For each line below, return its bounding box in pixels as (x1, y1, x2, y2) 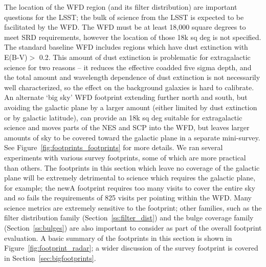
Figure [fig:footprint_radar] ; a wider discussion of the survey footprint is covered (4, 242, 258, 253)
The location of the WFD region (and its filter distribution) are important (4, 2, 237, 12)
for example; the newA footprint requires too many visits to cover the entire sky (4, 182, 255, 193)
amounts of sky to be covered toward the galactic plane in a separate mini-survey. (4, 132, 260, 142)
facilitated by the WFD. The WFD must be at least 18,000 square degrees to (4, 22, 246, 32)
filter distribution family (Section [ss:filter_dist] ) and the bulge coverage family (4, 212, 254, 223)
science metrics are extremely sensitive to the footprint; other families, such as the (4, 202, 262, 213)
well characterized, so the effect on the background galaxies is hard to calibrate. (4, 81, 254, 92)
